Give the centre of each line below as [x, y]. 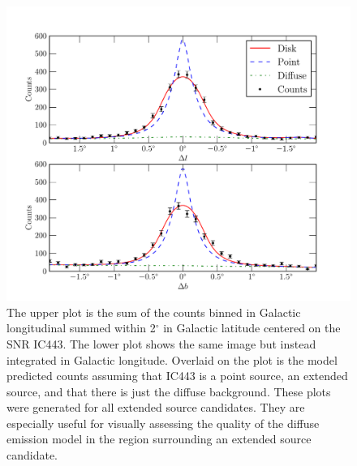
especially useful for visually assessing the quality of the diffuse [163, 423]
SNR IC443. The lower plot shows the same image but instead [161, 343]
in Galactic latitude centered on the [252, 328]
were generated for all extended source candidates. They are [156, 407]
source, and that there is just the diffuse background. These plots [169, 391]
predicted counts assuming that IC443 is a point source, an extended [177, 376]
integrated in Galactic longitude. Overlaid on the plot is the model [172, 359]
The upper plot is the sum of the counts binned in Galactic [154, 312]
